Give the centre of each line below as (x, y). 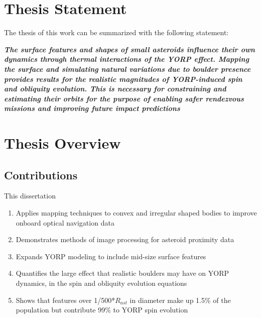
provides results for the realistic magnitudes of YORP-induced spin (123, 79)
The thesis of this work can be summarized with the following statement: (116, 32)
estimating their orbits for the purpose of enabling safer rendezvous (124, 98)
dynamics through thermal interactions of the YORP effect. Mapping (127, 59)
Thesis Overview (62, 143)
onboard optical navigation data (65, 222)
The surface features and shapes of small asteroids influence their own (129, 49)
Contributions (41, 175)
